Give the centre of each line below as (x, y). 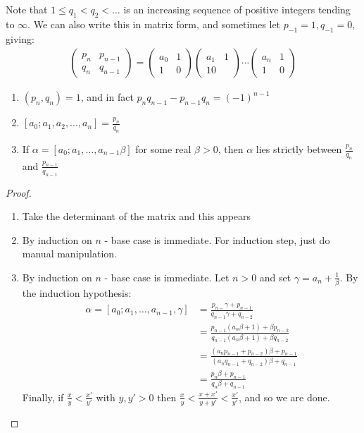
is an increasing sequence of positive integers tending (237, 9)
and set (275, 277)
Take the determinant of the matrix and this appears (137, 216)
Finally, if (43, 397)
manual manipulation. (70, 254)
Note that (27, 9)
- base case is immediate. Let (167, 277)
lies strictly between (299, 149)
